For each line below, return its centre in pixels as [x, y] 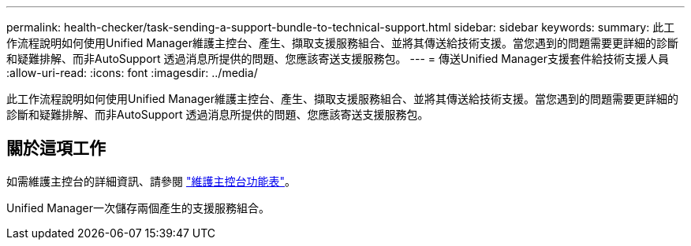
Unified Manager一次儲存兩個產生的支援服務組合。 [138, 207]
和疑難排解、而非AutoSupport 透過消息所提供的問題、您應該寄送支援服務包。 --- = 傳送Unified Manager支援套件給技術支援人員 [338, 59]
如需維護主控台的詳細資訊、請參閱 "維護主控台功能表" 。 [151, 181]
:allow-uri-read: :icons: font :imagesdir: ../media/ [132, 73]
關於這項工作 [56, 149]
